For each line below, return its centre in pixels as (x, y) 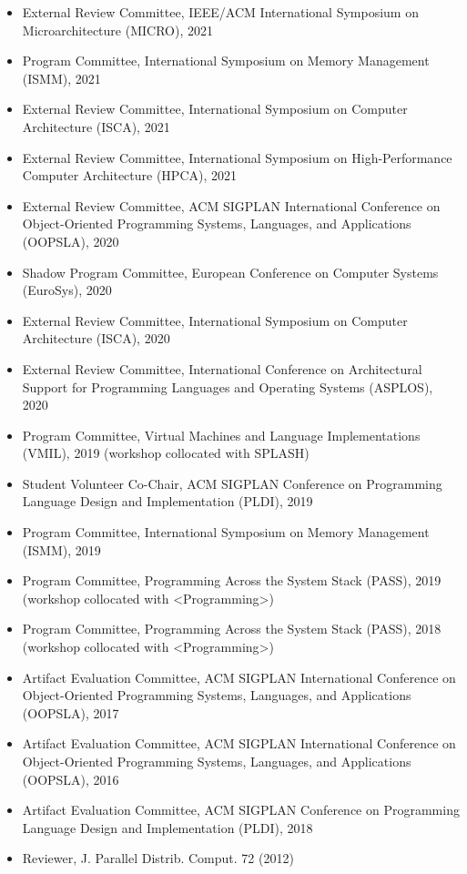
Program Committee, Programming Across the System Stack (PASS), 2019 (232, 580)
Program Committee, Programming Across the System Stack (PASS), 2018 (232, 629)
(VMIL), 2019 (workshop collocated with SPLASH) (166, 453)
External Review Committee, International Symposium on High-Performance (237, 157)
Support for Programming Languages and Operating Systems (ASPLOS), (228, 386)
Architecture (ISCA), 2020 (96, 338)
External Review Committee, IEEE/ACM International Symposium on (220, 12)
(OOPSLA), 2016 (71, 779)
